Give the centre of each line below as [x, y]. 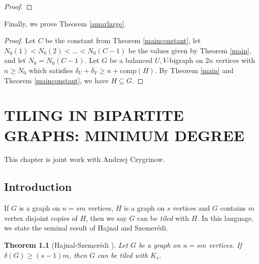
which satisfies [51, 70]
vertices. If [225, 245]
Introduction [38, 187]
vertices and [191, 208]
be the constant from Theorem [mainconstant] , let [123, 40]
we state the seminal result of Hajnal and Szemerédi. [86, 228]
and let [15, 60]
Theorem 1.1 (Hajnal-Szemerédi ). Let [66, 245]
